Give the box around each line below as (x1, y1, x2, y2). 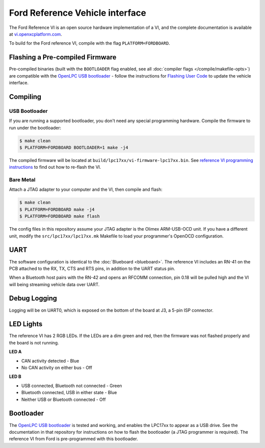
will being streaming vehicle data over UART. (9, 281, 100, 287)
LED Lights (9, 320, 43, 328)
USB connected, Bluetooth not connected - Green (21, 383, 122, 389)
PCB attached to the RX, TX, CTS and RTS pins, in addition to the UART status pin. (9, 265, 175, 271)
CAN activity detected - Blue (21, 358, 79, 364)
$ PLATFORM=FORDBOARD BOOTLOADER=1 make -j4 (19, 145, 129, 150)
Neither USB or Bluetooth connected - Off (21, 396, 106, 402)
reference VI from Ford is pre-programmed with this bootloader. (9, 436, 138, 442)
